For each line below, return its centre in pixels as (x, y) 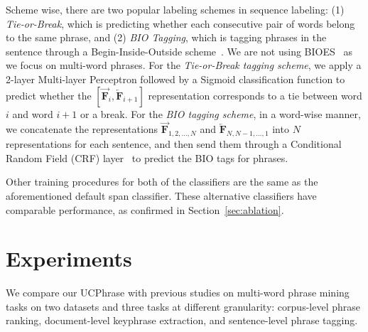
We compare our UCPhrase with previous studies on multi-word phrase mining (178, 293)
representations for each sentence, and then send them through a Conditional (174, 144)
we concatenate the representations (82, 129)
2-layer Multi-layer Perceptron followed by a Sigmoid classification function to (175, 79)
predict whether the (49, 95)
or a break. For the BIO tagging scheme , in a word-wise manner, (221, 113)
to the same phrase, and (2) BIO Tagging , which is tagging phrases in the (166, 37)
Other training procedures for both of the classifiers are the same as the (162, 182)
